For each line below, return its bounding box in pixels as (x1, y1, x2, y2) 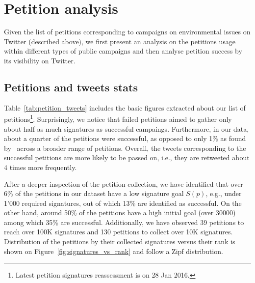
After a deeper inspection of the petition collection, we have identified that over (4, 178, 243, 189)
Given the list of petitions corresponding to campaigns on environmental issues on (4, 27, 251, 37)
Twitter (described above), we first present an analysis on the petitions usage (4, 36, 236, 46)
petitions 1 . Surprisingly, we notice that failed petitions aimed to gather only (4, 113, 232, 124)
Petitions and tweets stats (4, 79, 138, 94)
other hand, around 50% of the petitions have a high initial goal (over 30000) (4, 207, 236, 218)
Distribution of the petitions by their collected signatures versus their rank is (4, 236, 235, 247)
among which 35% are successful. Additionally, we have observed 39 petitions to (4, 217, 244, 227)
